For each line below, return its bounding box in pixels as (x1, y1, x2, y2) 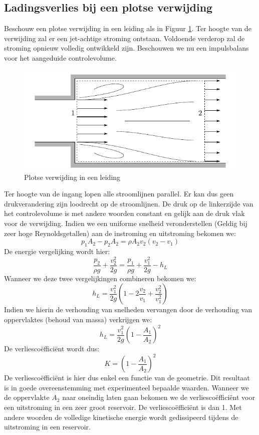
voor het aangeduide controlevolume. (4, 52, 117, 63)
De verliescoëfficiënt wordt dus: (4, 343, 100, 354)
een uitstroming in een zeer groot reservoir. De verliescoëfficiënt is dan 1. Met (4, 401, 242, 412)
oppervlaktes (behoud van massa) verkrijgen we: (4, 314, 152, 325)
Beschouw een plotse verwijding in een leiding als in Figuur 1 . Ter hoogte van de (4, 23, 251, 34)
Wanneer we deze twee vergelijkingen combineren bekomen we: (4, 273, 196, 283)
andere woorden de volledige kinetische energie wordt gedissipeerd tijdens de (4, 411, 238, 422)
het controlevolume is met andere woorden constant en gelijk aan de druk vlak (4, 208, 245, 219)
